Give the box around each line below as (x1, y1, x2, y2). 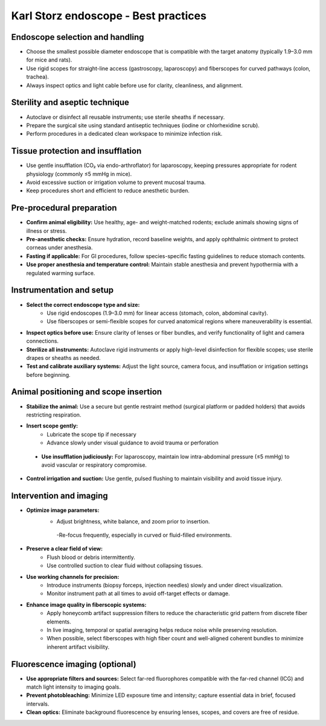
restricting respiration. (26, 411, 81, 418)
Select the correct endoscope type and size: (26, 301, 140, 308)
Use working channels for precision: (26, 573, 120, 580)
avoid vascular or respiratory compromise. (41, 461, 147, 469)
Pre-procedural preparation (11, 203, 117, 213)
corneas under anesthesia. (26, 244, 93, 251)
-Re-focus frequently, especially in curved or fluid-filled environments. (56, 531, 232, 538)
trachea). (26, 73, 50, 81)
